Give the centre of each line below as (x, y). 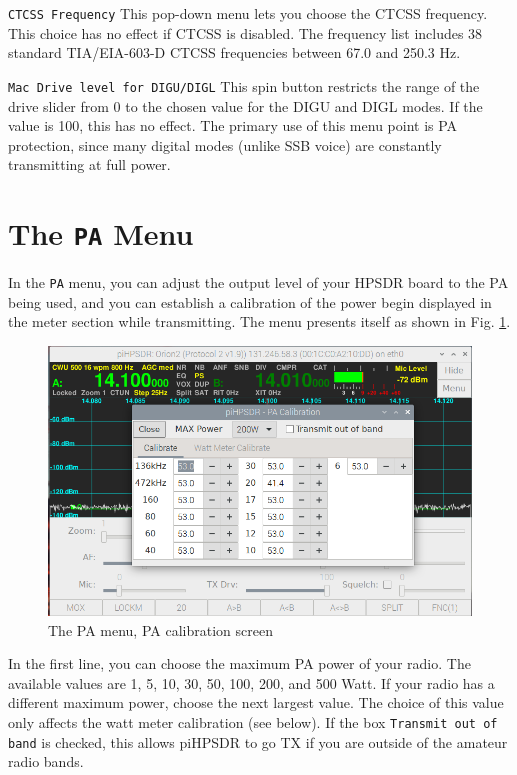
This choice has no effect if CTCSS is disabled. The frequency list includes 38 (245, 32)
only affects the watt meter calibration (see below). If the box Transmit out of (253, 721)
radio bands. (46, 761)
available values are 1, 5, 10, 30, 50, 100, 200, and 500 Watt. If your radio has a (251, 682)
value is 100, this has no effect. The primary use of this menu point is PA (233, 125)
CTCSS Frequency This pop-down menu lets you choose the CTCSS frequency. (248, 13)
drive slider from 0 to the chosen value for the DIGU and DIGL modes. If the (245, 105)
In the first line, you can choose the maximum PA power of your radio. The (239, 663)
